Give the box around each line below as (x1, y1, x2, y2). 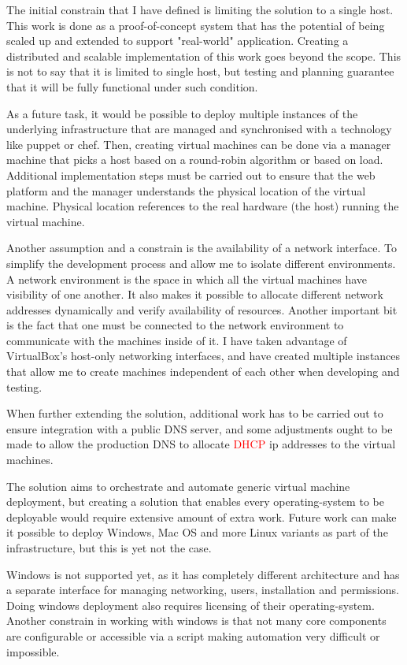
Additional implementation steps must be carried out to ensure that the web (6, 166, 376, 183)
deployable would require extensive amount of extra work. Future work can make (6, 508, 397, 525)
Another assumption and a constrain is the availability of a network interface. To (6, 240, 397, 256)
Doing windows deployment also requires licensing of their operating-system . (6, 596, 375, 613)
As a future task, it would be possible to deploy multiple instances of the (6, 105, 358, 121)
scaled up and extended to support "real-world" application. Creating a (6, 32, 349, 49)
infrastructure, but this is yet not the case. (6, 540, 212, 555)
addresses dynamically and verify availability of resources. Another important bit (6, 301, 398, 318)
